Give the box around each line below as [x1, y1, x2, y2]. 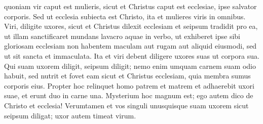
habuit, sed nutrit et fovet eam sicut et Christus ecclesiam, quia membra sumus [4, 70, 251, 81]
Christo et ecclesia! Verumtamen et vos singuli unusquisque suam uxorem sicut [4, 100, 249, 110]
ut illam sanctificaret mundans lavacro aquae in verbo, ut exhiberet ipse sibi [4, 30, 240, 41]
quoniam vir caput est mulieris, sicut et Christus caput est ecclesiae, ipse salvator [4, 1, 257, 11]
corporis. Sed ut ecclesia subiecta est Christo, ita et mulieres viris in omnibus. [4, 11, 246, 21]
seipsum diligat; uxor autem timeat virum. [4, 110, 136, 120]
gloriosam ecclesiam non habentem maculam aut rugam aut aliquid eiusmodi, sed [4, 40, 257, 51]
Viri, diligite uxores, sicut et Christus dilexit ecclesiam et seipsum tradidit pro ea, [4, 21, 258, 31]
